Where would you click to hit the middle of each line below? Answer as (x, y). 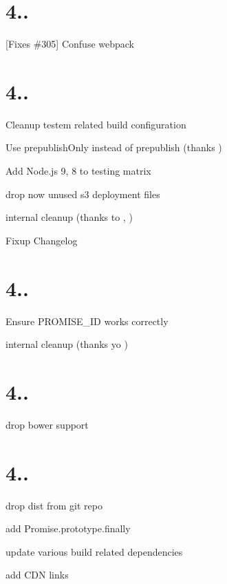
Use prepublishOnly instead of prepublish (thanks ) (114, 147)
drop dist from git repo (54, 505)
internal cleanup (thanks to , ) (69, 217)
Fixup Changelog (42, 240)
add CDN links (37, 575)
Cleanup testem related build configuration (96, 124)
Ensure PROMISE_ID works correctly (87, 321)
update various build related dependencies (94, 551)
